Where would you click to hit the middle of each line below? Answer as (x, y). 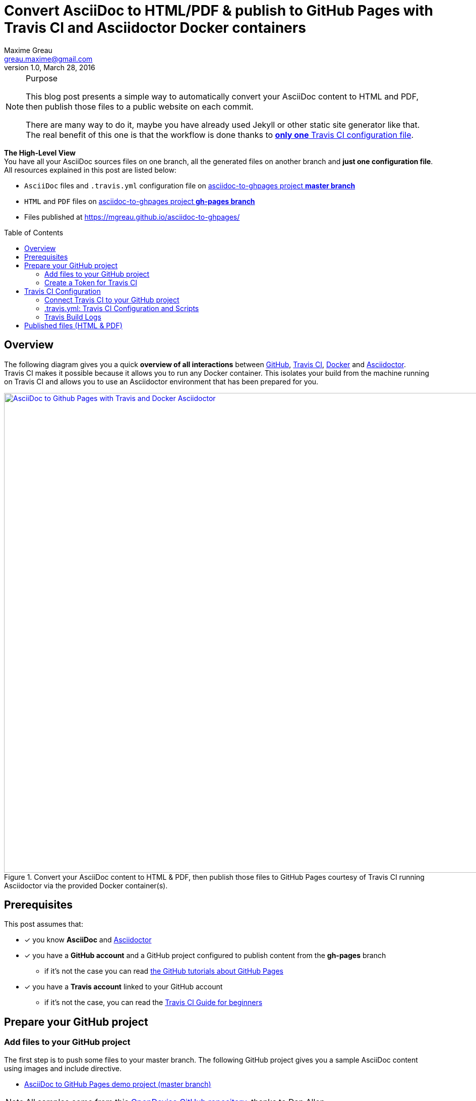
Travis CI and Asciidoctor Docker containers (155, 28)
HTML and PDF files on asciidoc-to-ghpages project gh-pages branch (140, 201)
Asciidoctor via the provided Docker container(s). (86, 885)
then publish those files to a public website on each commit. (140, 106)
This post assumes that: (44, 924)
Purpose (42, 78)
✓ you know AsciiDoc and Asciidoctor (88, 940)
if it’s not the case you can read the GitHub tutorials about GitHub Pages (164, 971)
